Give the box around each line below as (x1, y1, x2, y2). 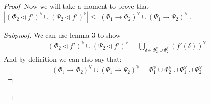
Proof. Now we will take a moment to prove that (4, 1, 149, 11)
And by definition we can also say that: (4, 53, 122, 63)
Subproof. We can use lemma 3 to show (4, 29, 121, 40)
